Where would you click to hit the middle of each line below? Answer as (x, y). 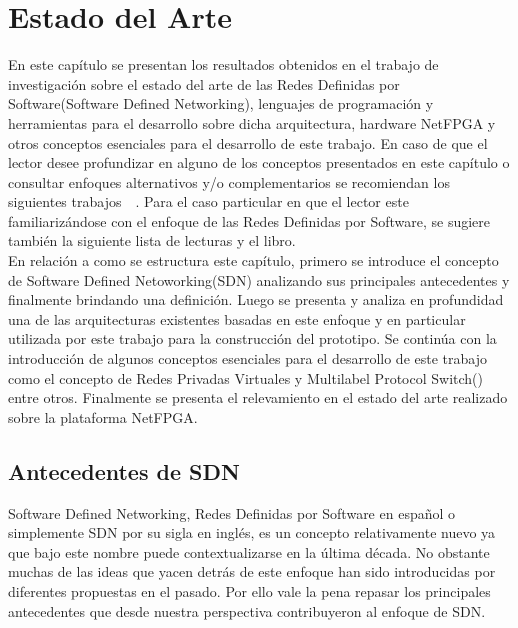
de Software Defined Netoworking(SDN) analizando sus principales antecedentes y (259, 279)
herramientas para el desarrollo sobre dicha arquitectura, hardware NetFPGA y (252, 122)
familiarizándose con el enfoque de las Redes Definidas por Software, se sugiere (249, 220)
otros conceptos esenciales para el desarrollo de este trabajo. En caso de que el (248, 142)
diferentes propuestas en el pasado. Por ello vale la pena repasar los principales (249, 590)
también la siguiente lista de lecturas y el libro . (152, 240)
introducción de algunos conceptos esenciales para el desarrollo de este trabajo (247, 358)
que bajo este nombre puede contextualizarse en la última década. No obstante (249, 551)
